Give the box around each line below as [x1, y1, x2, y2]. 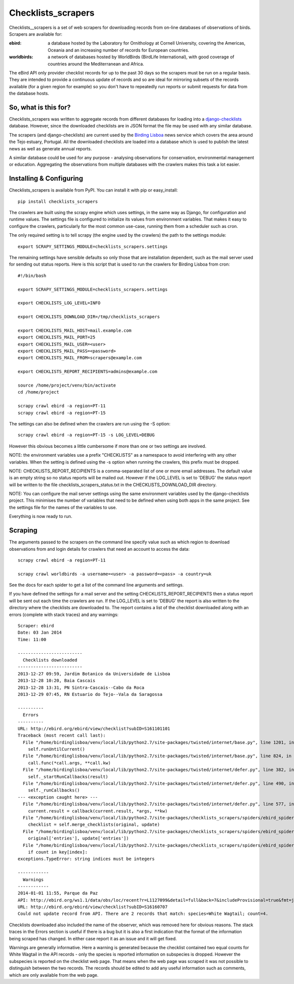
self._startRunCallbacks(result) [27, 774, 109, 779]
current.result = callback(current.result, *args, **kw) [27, 808, 168, 813]
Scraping [9, 526, 38, 535]
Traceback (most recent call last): [18, 733, 106, 738]
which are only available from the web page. [9, 972, 99, 978]
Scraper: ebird [18, 623, 54, 629]
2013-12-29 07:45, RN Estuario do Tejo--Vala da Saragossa [18, 691, 163, 697]
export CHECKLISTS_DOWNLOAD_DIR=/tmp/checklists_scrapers [18, 314, 160, 320]
